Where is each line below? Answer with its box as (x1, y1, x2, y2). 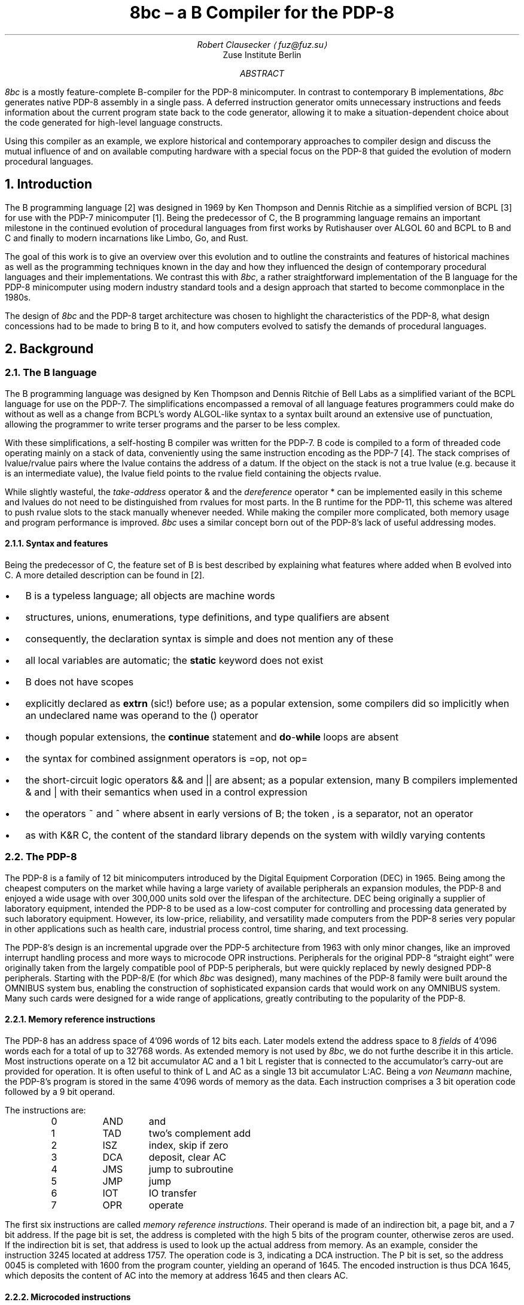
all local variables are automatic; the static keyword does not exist (25, 654, 324, 667)
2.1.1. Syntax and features (5, 538, 108, 549)
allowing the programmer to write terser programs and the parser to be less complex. (5, 418, 340, 429)
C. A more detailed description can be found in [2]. (5, 570, 205, 581)
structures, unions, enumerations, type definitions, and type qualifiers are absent (25, 611, 389, 624)
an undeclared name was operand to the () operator (25, 709, 258, 722)
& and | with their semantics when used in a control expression (25, 786, 307, 799)
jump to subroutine (148, 1163, 234, 1175)
